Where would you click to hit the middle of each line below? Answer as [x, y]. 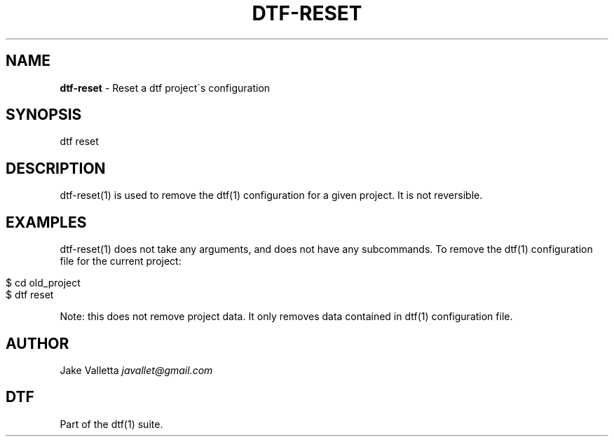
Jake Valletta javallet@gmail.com [136, 370]
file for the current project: [121, 261]
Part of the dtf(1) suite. [111, 424]
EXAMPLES [46, 222]
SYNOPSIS [44, 115]
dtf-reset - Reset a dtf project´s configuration [165, 88]
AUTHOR [37, 343]
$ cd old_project [43, 283]
